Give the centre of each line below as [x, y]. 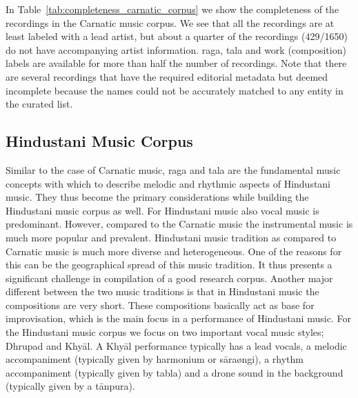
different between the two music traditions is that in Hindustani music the [162, 291]
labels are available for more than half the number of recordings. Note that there [176, 63]
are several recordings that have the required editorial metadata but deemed [167, 76]
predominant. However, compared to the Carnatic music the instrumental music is [179, 224]
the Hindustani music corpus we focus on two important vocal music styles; [165, 332]
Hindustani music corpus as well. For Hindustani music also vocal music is [162, 210]
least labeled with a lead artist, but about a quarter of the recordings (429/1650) [177, 36]
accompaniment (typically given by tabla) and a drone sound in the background [175, 372]
